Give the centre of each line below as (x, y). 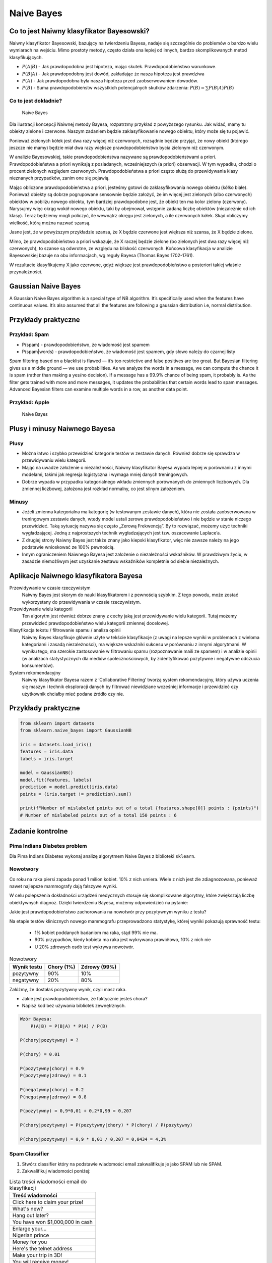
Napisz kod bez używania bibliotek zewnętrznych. (74, 1006)
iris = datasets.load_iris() (56, 744)
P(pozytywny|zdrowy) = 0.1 (53, 1076)
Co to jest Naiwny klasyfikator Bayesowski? (79, 31)
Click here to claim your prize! (48, 1202)
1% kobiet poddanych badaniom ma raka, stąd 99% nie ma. (96, 933)
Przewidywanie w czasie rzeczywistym (50, 588)
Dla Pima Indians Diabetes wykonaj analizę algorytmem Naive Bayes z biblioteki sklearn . (103, 856)
